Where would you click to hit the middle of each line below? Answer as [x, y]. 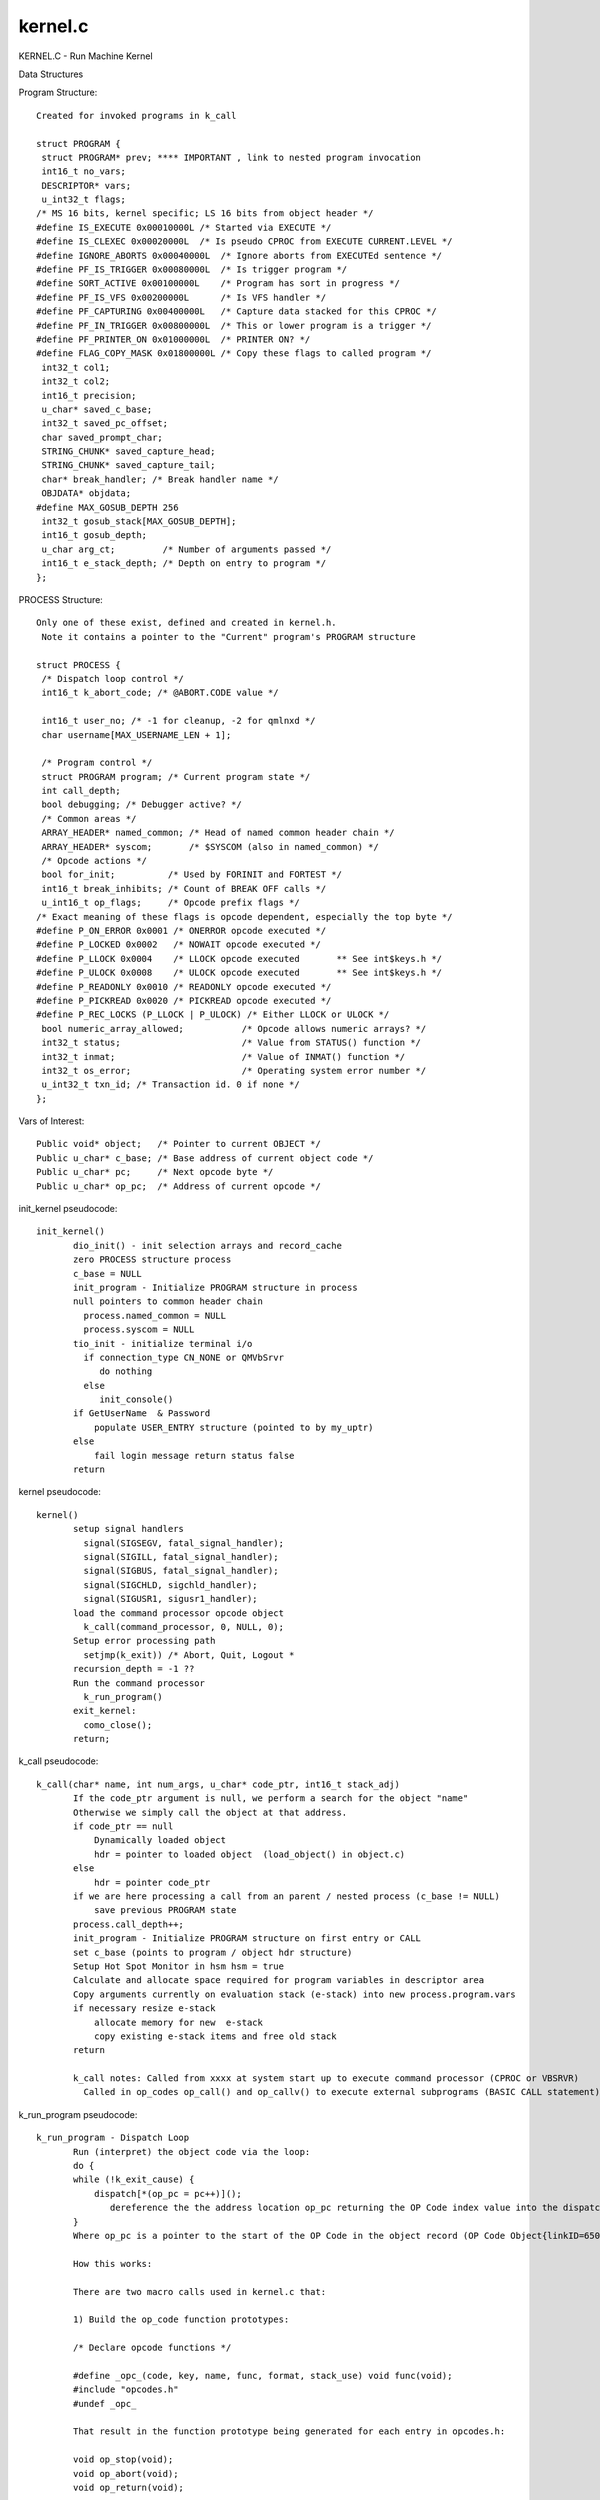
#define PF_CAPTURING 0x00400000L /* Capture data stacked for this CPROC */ [236, 311]
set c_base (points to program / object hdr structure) [213, 1952]
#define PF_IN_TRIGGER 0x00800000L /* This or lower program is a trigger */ [234, 325]
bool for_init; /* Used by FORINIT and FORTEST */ [191, 874]
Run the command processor [139, 1683]
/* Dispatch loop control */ [113, 678]
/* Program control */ [97, 763]
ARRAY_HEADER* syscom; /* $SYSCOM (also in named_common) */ [210, 846]
